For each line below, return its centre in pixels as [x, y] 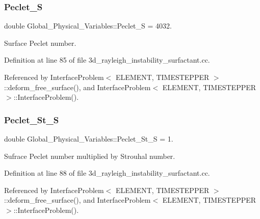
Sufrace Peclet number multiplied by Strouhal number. [90, 156]
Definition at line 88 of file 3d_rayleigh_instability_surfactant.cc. [107, 173]
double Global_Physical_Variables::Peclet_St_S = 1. [89, 139]
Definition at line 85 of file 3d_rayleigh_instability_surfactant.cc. [107, 60]
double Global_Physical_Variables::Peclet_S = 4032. [88, 26]
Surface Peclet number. [40, 43]
